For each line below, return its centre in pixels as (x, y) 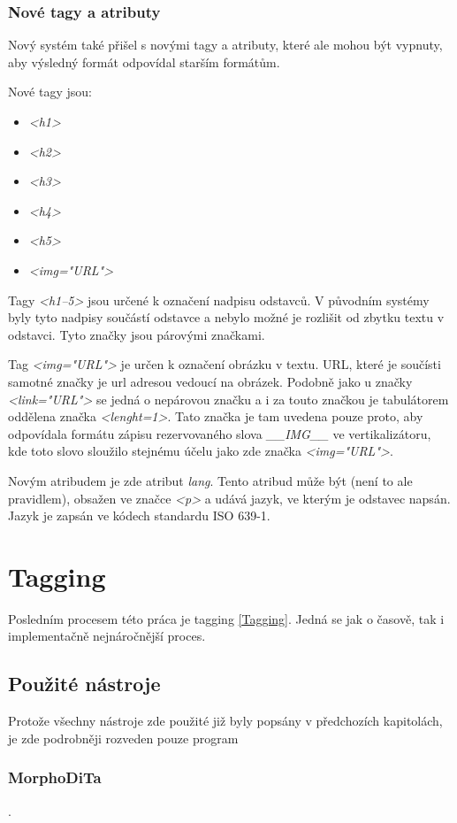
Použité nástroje (84, 684)
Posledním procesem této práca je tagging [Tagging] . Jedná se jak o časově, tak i (226, 618)
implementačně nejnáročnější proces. (107, 636)
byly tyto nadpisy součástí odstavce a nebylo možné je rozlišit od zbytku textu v (226, 317)
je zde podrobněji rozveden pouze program (123, 738)
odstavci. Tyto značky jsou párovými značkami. (137, 334)
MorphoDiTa (55, 777)
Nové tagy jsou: (50, 92)
